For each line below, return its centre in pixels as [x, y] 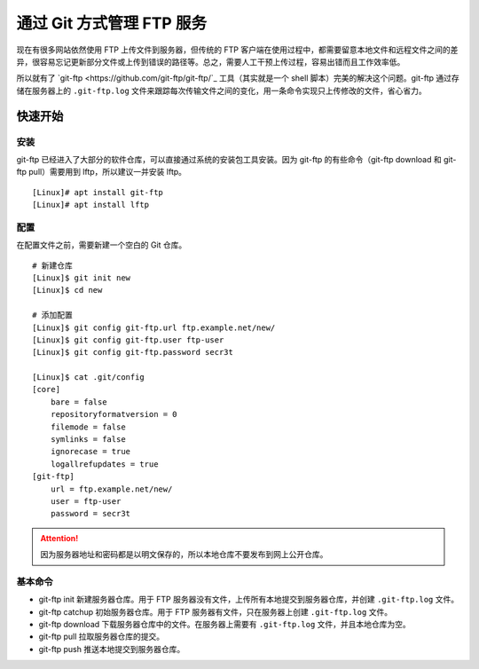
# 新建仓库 [52, 265]
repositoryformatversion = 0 [114, 414]
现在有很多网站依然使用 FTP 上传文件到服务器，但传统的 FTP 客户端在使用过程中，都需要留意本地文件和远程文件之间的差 [237, 50]
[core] [47, 390]
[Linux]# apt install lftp [91, 205]
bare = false [79, 402]
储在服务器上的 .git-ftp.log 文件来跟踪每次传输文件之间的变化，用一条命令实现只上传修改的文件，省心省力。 [222, 91]
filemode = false [88, 427]
